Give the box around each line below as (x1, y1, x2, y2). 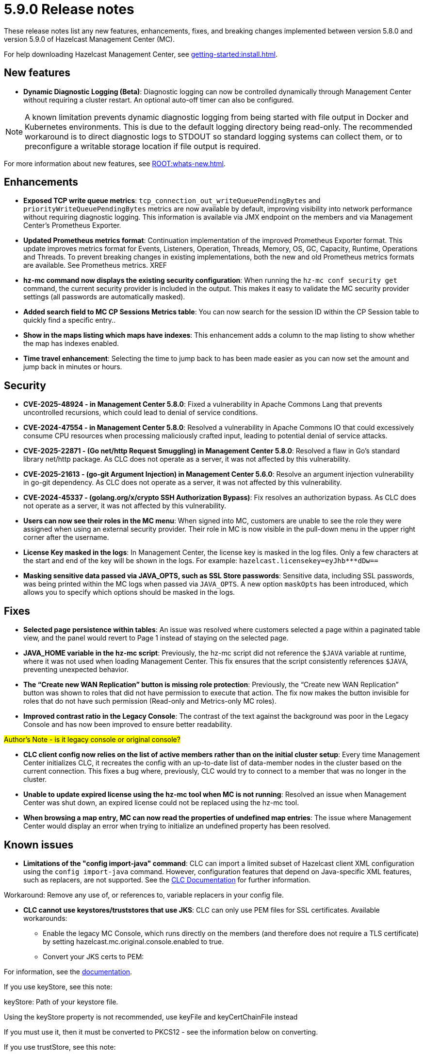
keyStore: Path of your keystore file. (4, 997, 118, 1006)
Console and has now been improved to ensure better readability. (23, 720, 232, 729)
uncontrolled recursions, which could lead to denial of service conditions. (23, 408, 258, 417)
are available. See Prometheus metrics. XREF (23, 261, 167, 270)
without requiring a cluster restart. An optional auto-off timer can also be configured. (23, 95, 294, 104)
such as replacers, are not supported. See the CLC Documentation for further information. (23, 875, 311, 884)
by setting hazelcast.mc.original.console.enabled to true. (43, 937, 224, 946)
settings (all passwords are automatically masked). (23, 293, 185, 301)
